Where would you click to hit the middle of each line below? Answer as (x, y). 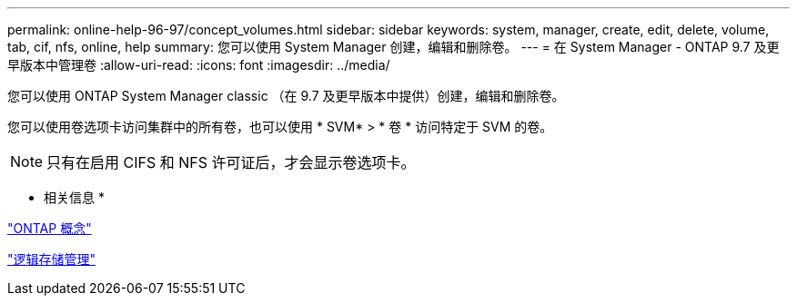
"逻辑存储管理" (52, 259)
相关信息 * (74, 197)
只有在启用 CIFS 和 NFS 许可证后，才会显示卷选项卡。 (231, 162)
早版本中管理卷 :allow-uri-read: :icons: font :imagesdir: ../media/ (199, 65)
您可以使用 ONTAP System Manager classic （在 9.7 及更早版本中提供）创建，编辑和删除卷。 (286, 96)
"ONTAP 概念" (50, 228)
